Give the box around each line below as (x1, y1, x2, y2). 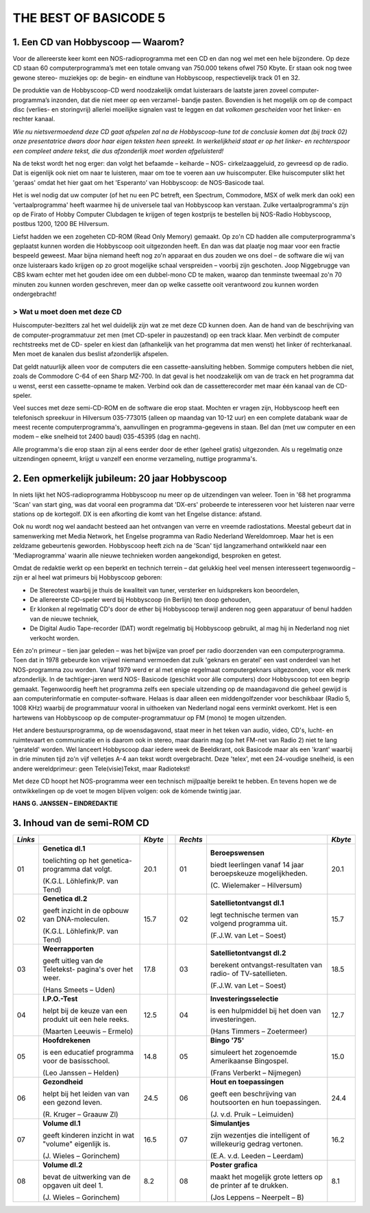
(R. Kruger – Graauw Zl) (42, 1110, 119, 1119)
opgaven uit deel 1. (42, 1180, 103, 1190)
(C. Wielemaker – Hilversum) (210, 880, 303, 890)
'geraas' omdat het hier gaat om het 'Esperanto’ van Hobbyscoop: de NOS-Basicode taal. (12, 178, 265, 186)
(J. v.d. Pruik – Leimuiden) (210, 1110, 295, 1119)
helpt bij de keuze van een (42, 1005, 128, 1015)
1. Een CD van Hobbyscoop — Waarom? (12, 36, 185, 48)
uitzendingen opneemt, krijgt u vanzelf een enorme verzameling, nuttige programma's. (12, 455, 258, 463)
